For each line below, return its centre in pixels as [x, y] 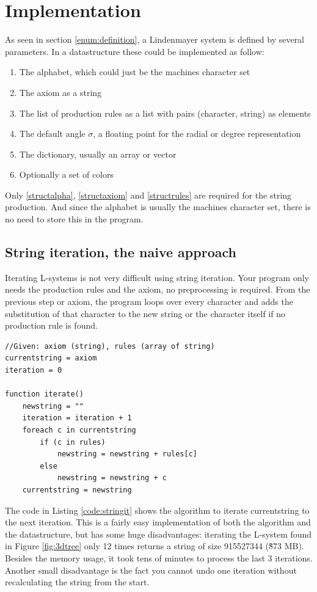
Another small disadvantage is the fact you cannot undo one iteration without [151, 570]
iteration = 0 [34, 371]
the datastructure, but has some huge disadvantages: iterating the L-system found [158, 534]
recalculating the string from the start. [77, 582]
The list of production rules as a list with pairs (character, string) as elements [165, 113]
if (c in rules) [73, 442]
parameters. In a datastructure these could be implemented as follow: [135, 51]
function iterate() [44, 394]
